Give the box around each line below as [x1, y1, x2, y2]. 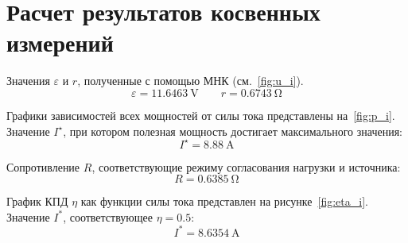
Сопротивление [6, 158, 80, 175]
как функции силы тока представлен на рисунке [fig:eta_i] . [80, 193, 368, 210]
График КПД [6, 193, 68, 210]
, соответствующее [63, 208, 153, 225]
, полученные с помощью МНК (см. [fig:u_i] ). [77, 72, 304, 89]
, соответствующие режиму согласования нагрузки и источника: [91, 158, 401, 175]
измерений [6, 26, 114, 59]
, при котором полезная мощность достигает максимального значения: [63, 122, 402, 139]
